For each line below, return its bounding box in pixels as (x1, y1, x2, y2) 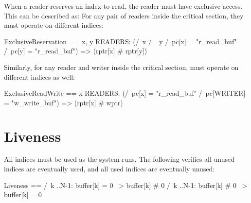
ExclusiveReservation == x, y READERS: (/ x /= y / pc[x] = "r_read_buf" (4, 36, 237, 46)
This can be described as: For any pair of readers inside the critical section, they (4, 10, 244, 20)
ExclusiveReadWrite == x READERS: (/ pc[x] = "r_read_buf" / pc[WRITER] (4, 88, 246, 98)
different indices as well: (4, 71, 75, 82)
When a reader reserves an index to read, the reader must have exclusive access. (4, 1, 243, 11)
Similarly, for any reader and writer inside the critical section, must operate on (4, 62, 239, 72)
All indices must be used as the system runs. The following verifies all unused (4, 154, 235, 164)
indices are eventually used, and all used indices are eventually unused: (4, 164, 215, 174)
